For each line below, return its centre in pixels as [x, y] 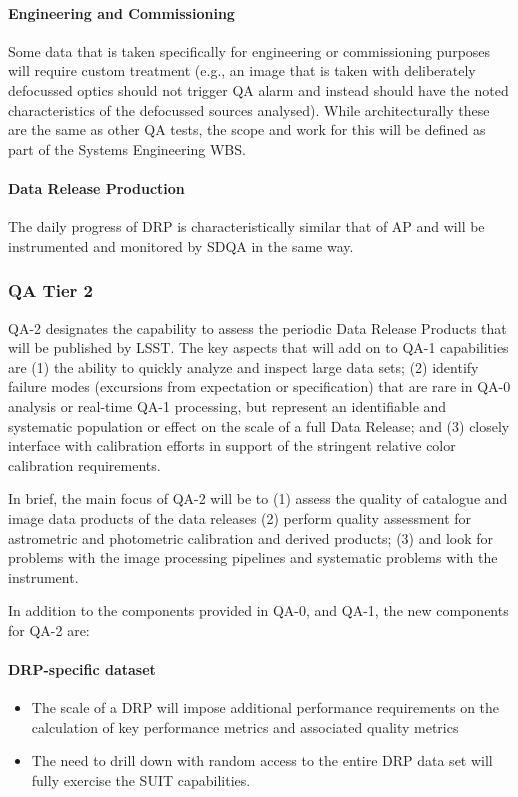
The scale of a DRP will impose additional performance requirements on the [265, 707]
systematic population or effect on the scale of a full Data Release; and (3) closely [259, 425]
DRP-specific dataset [82, 669]
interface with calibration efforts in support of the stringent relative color [232, 445]
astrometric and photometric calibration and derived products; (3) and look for [251, 537]
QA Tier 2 [50, 290]
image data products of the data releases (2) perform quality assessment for [240, 517]
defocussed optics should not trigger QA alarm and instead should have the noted [258, 89]
